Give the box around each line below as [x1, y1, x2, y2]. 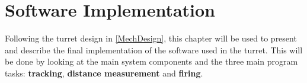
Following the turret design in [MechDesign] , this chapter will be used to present [5, 32, 297, 44]
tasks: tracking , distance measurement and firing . [5, 66, 203, 79]
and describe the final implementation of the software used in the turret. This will [5, 43, 303, 56]
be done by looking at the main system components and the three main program [5, 55, 298, 68]
